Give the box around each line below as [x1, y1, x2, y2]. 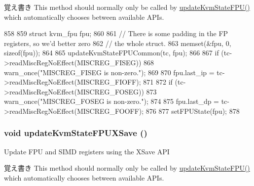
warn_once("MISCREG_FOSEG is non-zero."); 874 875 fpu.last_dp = [4, 96, 219, 106]
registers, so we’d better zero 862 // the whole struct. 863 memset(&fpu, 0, [4, 38, 231, 48]
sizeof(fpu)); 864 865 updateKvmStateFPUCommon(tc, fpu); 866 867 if [4, 47, 219, 58]
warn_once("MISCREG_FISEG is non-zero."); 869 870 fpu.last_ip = [4, 67, 215, 77]
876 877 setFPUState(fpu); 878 [145, 105, 240, 116]
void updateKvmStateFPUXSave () [4, 127, 147, 139]
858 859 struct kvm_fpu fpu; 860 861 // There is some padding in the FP [4, 28, 228, 39]
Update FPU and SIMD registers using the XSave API [4, 146, 170, 156]
